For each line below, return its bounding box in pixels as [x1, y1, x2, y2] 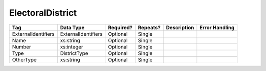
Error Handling [199, 24, 235, 31]
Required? [108, 24, 133, 31]
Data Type [60, 24, 85, 31]
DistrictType [60, 49, 88, 56]
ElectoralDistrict [9, 7, 77, 18]
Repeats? [138, 24, 161, 31]
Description [166, 24, 194, 31]
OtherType [12, 56, 37, 63]
